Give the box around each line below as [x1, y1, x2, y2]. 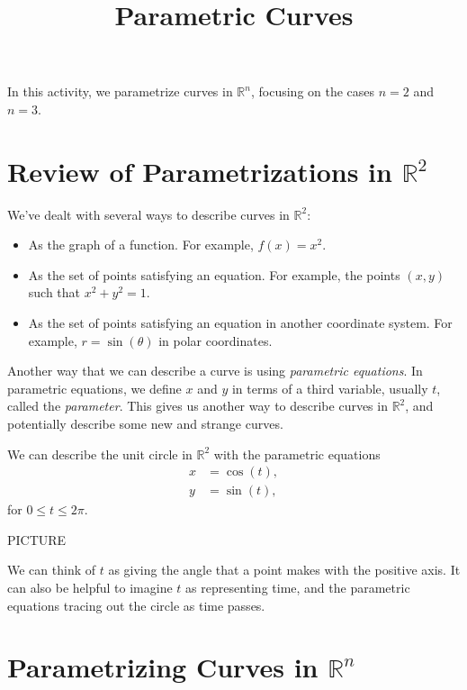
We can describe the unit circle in [7, 444, 193, 463]
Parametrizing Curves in [7, 649, 319, 685]
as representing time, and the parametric [185, 578, 410, 597]
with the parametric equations [213, 444, 381, 463]
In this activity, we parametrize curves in [7, 82, 233, 101]
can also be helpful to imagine [7, 578, 173, 597]
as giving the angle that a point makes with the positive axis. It [108, 560, 461, 579]
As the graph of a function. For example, [28, 235, 254, 254]
